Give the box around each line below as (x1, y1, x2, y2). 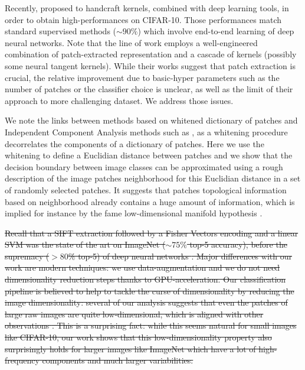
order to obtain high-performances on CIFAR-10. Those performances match (5, 13, 282, 25)
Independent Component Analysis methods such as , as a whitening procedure (5, 125, 288, 138)
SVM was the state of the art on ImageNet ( (5, 238, 166, 251)
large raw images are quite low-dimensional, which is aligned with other (5, 307, 264, 320)
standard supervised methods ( (5, 25, 117, 37)
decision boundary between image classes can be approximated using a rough (5, 160, 283, 173)
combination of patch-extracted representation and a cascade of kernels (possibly (5, 48, 297, 60)
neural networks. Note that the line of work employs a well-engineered (5, 36, 258, 48)
